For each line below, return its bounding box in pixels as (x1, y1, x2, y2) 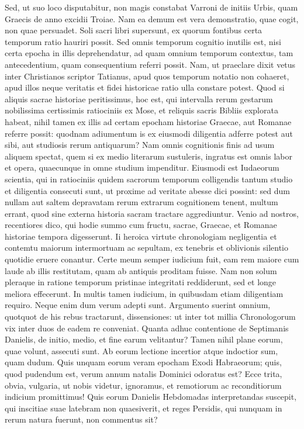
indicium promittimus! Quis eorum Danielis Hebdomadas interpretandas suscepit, (5, 390, 297, 403)
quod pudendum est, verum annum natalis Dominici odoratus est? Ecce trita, (5, 368, 282, 379)
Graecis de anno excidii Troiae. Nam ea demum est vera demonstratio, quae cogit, (5, 12, 299, 25)
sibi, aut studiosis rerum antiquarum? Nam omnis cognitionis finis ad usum (5, 139, 275, 151)
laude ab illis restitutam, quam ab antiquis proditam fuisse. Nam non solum (5, 264, 277, 276)
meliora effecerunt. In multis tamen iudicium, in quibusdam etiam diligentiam (5, 287, 284, 299)
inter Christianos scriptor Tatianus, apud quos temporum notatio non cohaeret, (5, 70, 289, 82)
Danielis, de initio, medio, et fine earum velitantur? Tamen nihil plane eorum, (5, 333, 283, 345)
